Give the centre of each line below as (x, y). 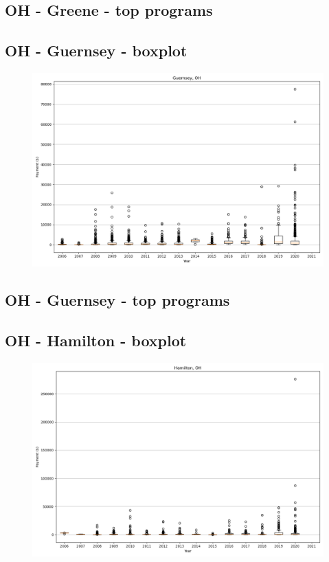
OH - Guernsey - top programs (117, 300)
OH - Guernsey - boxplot (96, 50)
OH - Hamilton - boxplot (96, 340)
